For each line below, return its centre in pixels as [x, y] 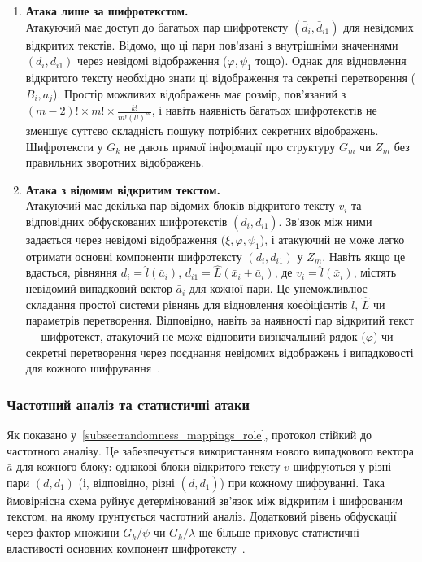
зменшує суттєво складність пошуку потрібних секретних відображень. [202, 130]
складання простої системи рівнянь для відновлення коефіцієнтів [187, 304]
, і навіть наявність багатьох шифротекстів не [264, 110]
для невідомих [378, 26]
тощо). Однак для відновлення [331, 61]
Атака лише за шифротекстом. [107, 11]
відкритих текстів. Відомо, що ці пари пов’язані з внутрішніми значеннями [212, 44]
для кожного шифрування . [93, 368]
